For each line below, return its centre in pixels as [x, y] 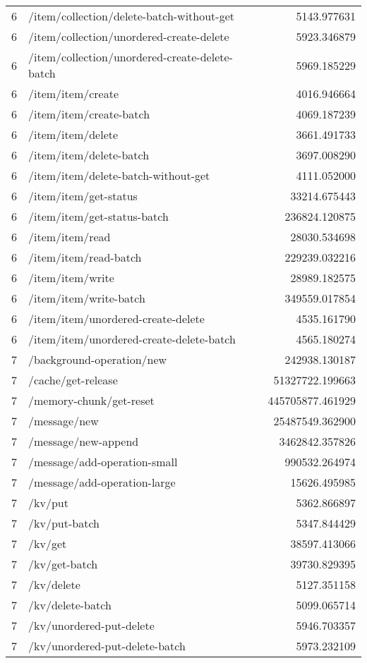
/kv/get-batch [63, 564]
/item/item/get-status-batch [98, 216]
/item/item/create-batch [89, 114]
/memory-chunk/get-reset [91, 400]
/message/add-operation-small [103, 462]
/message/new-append [84, 441]
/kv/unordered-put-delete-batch [107, 646]
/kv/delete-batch [70, 605]
